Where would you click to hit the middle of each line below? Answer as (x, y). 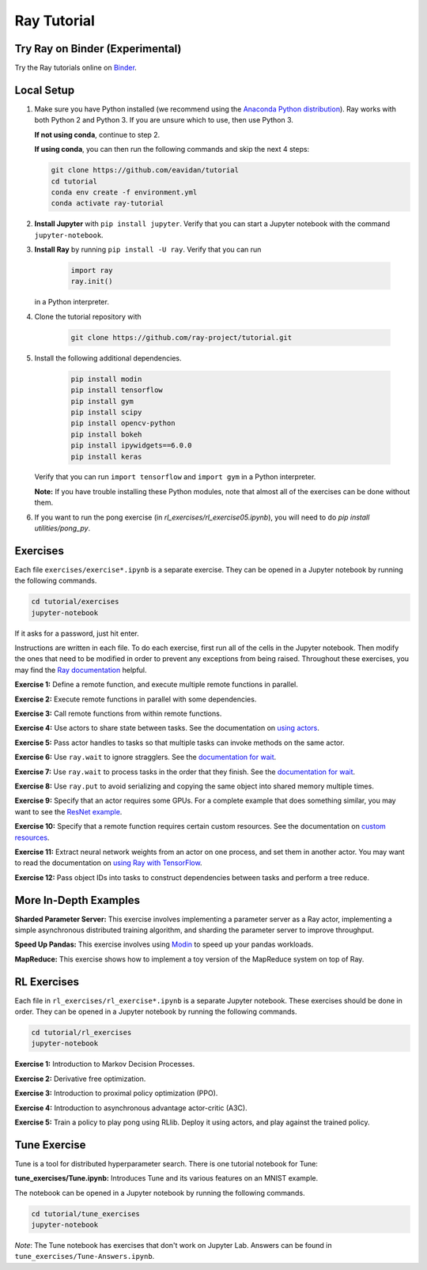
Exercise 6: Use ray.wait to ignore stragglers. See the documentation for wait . (145, 757)
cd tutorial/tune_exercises (85, 1213)
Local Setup (45, 90)
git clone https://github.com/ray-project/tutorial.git (181, 337)
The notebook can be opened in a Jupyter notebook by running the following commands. (160, 1193)
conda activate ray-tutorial (108, 203)
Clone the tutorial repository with (88, 316)
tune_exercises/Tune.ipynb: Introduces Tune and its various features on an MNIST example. (166, 1178)
